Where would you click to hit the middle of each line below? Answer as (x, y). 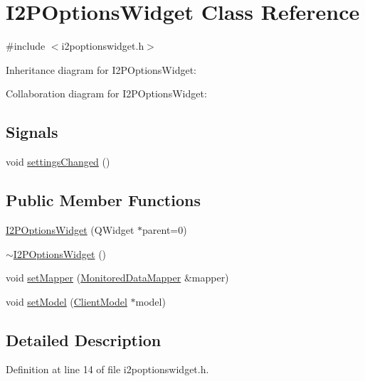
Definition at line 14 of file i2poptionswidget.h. (107, 369)
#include (26, 46)
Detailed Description (84, 339)
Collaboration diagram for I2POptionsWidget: (106, 93)
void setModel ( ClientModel (67, 301)
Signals (32, 132)
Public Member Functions (103, 200)
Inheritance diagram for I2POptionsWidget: (101, 69)
